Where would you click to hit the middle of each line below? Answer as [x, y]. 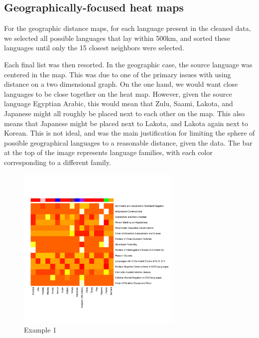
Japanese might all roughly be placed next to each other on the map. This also [125, 113]
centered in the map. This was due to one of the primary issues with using [118, 74]
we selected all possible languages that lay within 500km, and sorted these [117, 38]
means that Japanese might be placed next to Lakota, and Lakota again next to [126, 123]
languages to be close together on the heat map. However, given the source [118, 93]
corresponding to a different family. [58, 162]
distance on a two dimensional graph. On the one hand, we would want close [121, 84]
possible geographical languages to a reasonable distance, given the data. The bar [128, 142]
